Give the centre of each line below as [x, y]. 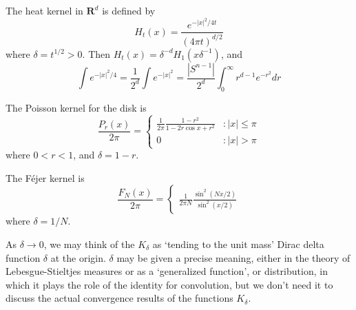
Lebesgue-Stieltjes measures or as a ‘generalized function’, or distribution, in [167, 271]
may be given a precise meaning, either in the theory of [233, 257]
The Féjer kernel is [45, 177]
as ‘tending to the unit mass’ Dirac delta [238, 244]
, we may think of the [89, 244]
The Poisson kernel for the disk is [76, 107]
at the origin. [78, 257]
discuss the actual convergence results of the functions [119, 298]
